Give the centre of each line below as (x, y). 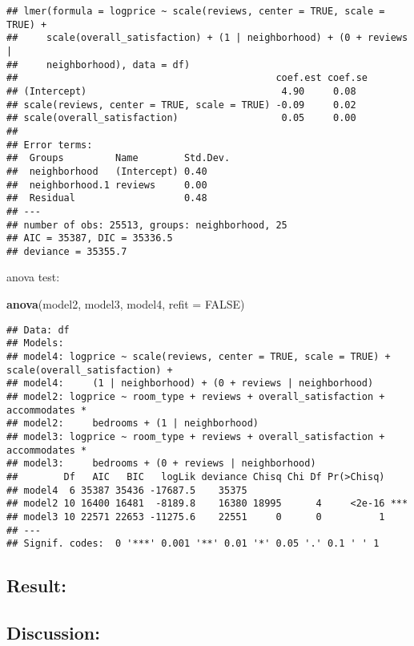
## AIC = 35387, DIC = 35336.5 (90, 238)
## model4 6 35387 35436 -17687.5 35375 (127, 490)
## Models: (35, 343)
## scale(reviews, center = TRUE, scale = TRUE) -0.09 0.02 (181, 105)
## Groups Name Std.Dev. (119, 158)
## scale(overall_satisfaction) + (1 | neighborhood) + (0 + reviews (207, 38)
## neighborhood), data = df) (98, 65)
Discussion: (53, 632)
